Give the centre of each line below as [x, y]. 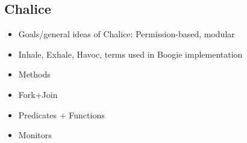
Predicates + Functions [61, 114]
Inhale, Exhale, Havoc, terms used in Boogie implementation [130, 54]
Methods [34, 74]
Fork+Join [38, 94]
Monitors [35, 135]
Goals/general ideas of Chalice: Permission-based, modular [127, 34]
